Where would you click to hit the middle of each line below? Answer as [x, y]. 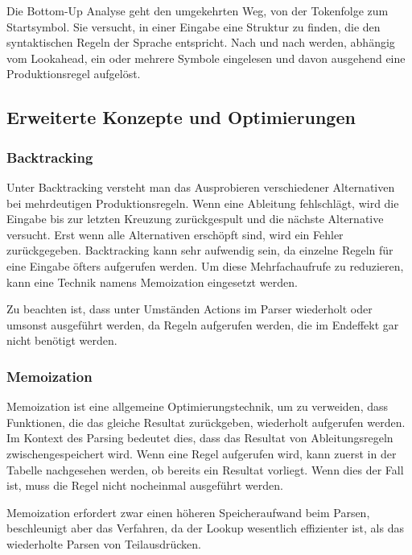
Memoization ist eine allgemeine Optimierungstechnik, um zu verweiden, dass [198, 406]
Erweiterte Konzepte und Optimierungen [181, 117]
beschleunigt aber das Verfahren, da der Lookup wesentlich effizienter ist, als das [205, 528]
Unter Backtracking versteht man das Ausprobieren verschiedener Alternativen [201, 186]
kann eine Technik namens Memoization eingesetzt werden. [152, 282]
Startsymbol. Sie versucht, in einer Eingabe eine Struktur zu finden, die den [194, 26]
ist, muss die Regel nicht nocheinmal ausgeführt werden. [145, 485]
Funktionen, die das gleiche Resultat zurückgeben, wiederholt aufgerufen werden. [206, 422]
